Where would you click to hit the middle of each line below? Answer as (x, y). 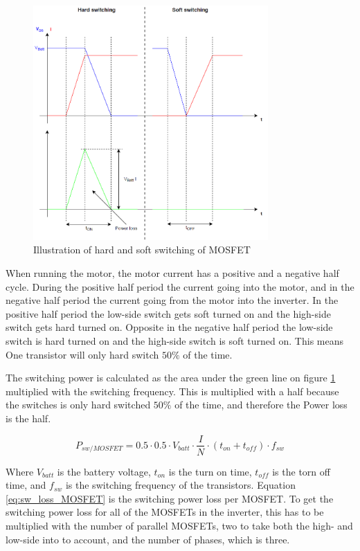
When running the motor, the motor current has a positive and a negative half (172, 272)
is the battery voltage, (104, 471)
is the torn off (301, 471)
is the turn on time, (210, 471)
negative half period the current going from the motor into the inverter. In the (172, 300)
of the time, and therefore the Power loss (261, 405)
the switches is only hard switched (78, 405)
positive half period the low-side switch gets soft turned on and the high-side (168, 313)
